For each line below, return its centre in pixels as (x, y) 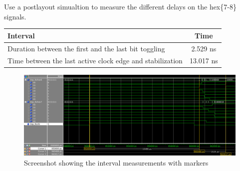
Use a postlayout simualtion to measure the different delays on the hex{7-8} (120, 6)
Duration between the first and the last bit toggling (86, 48)
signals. (15, 16)
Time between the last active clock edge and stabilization (95, 61)
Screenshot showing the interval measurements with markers (116, 162)
